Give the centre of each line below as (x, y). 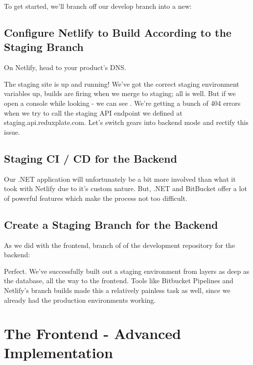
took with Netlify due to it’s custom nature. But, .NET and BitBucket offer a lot (126, 188)
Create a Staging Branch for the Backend (111, 224)
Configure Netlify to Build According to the (118, 32)
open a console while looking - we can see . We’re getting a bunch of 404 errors (122, 103)
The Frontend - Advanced (92, 333)
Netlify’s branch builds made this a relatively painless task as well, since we (117, 290)
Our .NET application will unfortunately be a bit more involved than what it (120, 179)
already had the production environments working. (80, 300)
